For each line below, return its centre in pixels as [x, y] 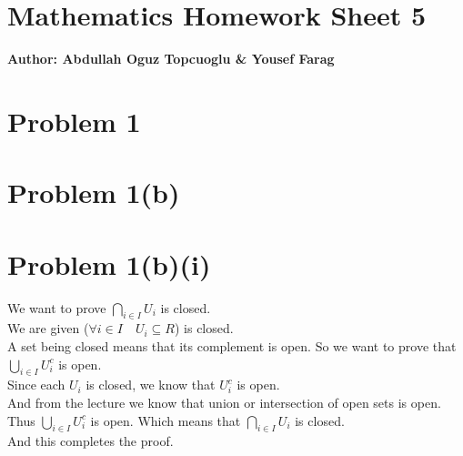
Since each [36, 385]
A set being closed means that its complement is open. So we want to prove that [232, 345]
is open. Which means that [166, 420]
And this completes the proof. [91, 441]
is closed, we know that [151, 385]
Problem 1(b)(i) [109, 263]
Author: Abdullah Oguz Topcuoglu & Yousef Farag [171, 59]
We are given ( [48, 328]
